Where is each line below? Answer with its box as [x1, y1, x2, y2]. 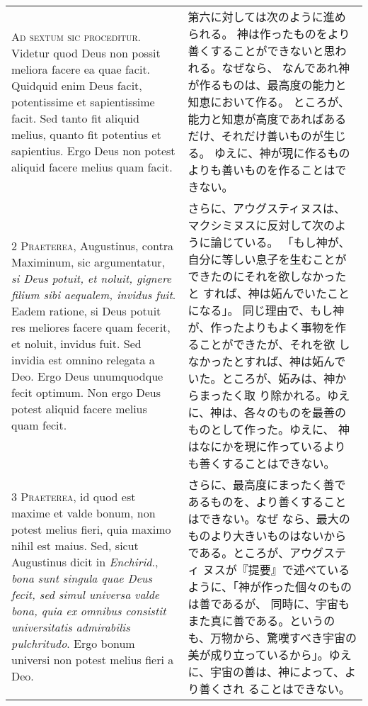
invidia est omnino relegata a [11, 352, 155, 368]
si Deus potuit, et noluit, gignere [11, 270, 172, 286]
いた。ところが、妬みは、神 [188, 370, 335, 386]
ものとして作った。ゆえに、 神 [188, 421, 350, 437]
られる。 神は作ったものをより [188, 26, 350, 42]
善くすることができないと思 [188, 43, 335, 59]
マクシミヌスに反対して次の [188, 217, 335, 233]
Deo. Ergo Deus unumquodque [11, 368, 163, 384]
